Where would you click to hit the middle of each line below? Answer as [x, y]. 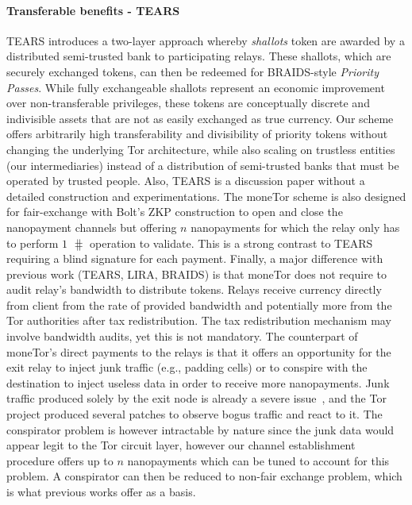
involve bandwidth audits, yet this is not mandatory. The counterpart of [182, 336]
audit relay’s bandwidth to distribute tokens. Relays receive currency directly [194, 289]
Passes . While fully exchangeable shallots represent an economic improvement [196, 87]
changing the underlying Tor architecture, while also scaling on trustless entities [201, 149]
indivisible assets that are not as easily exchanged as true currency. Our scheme [200, 118]
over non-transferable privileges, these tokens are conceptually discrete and [188, 103]
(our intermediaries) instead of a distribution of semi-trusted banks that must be [203, 165]
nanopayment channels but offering [92, 227]
